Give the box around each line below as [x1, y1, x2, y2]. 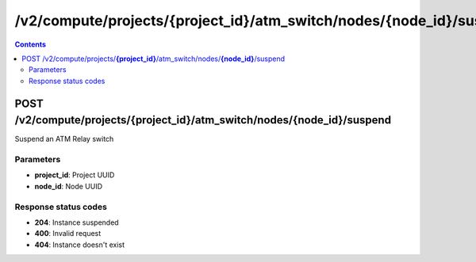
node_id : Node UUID [34, 181, 103, 191]
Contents [14, 40, 47, 49]
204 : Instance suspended [34, 218, 119, 227]
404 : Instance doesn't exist [34, 240, 125, 249]
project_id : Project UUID [34, 170, 115, 180]
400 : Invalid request [34, 229, 102, 238]
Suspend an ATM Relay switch [14, 135, 114, 144]
